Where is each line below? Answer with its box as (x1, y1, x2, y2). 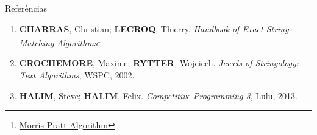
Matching (19, 36, 54, 49)
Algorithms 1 (57, 35, 101, 49)
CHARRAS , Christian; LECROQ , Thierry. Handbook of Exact (19, 22, 263, 35)
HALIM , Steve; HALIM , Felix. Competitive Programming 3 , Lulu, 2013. (19, 89, 297, 102)
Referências (5, 2, 48, 14)
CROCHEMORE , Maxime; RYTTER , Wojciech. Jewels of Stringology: (19, 57, 299, 69)
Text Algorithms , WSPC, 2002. (19, 69, 135, 81)
